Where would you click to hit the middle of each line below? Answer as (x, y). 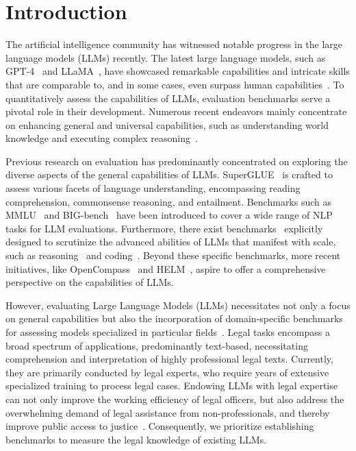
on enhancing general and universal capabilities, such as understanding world (167, 124)
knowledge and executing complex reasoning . (102, 138)
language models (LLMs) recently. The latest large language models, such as (166, 57)
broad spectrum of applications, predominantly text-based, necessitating (157, 345)
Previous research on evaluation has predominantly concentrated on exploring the (177, 161)
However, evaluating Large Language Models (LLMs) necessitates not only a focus (178, 305)
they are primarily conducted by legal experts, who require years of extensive (167, 372)
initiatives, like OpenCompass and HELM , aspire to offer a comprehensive (166, 268)
